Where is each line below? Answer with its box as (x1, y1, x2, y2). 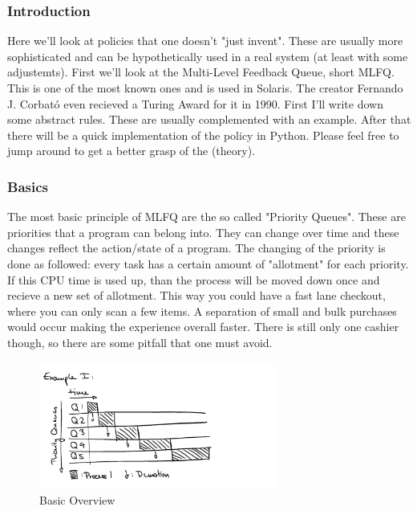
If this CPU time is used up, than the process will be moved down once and (7, 271, 380, 288)
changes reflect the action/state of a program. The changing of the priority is (7, 239, 386, 256)
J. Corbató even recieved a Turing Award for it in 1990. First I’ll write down (7, 95, 383, 112)
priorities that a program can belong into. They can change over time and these (7, 223, 399, 240)
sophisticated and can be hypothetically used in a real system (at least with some (7, 47, 408, 64)
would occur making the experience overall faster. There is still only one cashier (7, 318, 399, 335)
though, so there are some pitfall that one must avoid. (7, 333, 273, 350)
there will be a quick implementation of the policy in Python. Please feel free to (7, 126, 399, 143)
